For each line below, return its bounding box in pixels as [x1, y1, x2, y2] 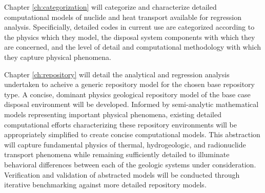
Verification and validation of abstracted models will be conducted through [4, 169, 240, 180]
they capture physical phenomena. [4, 51, 111, 62]
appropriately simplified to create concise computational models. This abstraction [4, 129, 260, 140]
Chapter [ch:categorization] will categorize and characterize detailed [4, 2, 217, 12]
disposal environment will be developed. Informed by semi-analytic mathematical [4, 99, 259, 110]
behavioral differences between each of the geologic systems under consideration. [4, 159, 256, 169]
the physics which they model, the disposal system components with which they [4, 31, 255, 42]
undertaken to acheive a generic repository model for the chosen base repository [4, 79, 255, 90]
